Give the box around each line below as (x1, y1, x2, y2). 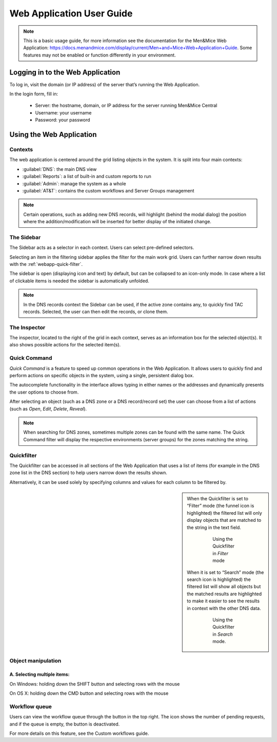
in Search (212, 631, 233, 637)
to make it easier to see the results (187, 598, 260, 604)
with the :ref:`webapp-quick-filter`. (9, 261, 83, 267)
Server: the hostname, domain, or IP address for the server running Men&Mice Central (35, 103, 217, 109)
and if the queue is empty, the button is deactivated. (9, 721, 120, 727)
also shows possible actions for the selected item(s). (9, 342, 121, 348)
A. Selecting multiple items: (9, 671, 70, 677)
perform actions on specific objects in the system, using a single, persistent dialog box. (9, 373, 194, 379)
